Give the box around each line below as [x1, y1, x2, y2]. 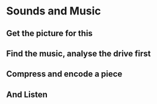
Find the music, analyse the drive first [6, 48, 152, 58]
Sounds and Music [6, 4, 101, 18]
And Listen [6, 89, 48, 100]
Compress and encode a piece [6, 69, 123, 79]
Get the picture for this [6, 28, 93, 38]
